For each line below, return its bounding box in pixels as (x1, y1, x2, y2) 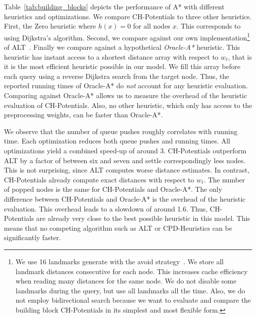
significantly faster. (4, 232, 61, 243)
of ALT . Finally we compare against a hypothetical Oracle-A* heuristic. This (4, 42, 240, 52)
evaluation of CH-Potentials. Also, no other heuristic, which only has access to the (4, 100, 252, 110)
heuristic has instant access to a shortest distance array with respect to (4, 51, 219, 62)
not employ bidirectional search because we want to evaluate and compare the (15, 295, 251, 305)
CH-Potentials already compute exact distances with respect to (4, 174, 194, 184)
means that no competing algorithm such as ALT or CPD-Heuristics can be (4, 222, 232, 233)
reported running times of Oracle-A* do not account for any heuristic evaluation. (4, 80, 248, 91)
